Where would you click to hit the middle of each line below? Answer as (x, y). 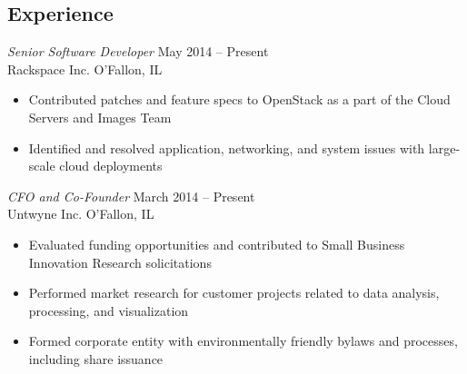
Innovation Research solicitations (120, 262)
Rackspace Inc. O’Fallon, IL (85, 69)
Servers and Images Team (100, 117)
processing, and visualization (109, 310)
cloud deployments (111, 166)
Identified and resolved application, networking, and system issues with (227, 148)
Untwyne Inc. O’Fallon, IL (81, 214)
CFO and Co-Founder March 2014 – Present (131, 196)
